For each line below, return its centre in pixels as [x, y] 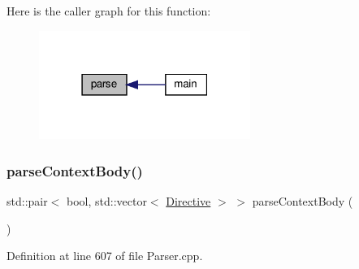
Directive [188, 200]
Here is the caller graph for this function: [109, 11]
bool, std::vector [107, 200]
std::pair [27, 200]
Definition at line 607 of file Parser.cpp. [105, 256]
